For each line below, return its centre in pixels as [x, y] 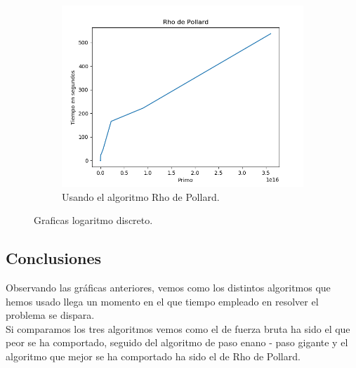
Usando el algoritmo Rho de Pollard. [141, 196]
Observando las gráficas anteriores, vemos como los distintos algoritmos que [168, 287]
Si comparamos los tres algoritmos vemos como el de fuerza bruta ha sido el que [178, 328]
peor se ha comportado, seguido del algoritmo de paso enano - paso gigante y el [177, 342]
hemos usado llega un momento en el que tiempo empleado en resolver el [162, 301]
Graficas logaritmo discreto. [93, 220]
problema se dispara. [50, 315]
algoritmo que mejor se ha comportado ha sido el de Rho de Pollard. [153, 356]
